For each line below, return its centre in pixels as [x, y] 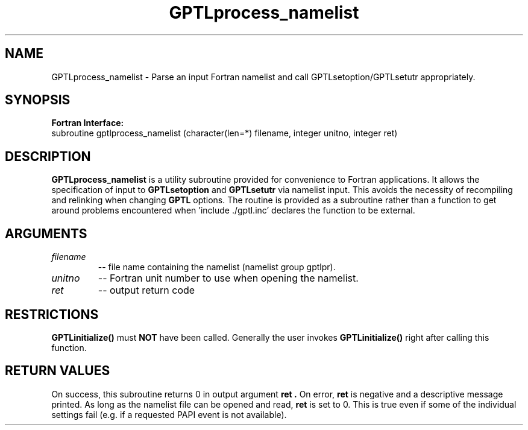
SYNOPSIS [38, 100]
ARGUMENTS [46, 233]
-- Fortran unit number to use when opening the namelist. [228, 278]
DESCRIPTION [48, 156]
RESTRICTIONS [52, 314]
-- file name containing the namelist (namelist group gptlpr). [217, 267]
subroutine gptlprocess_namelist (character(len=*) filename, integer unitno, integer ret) [225, 133]
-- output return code [146, 290]
